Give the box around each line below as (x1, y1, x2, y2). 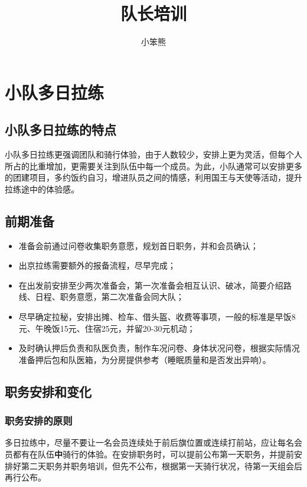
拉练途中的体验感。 (5, 182, 79, 195)
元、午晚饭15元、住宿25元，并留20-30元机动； (18, 322, 195, 334)
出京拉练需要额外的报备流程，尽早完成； (18, 259, 176, 272)
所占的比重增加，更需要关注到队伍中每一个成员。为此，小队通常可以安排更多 (5, 159, 302, 172)
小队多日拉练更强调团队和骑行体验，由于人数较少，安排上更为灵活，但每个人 (5, 148, 302, 161)
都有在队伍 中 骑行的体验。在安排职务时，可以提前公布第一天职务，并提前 (12, 448, 294, 460)
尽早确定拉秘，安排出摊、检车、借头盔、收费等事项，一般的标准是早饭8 (18, 310, 296, 323)
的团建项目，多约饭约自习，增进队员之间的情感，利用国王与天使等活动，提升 (5, 171, 302, 184)
